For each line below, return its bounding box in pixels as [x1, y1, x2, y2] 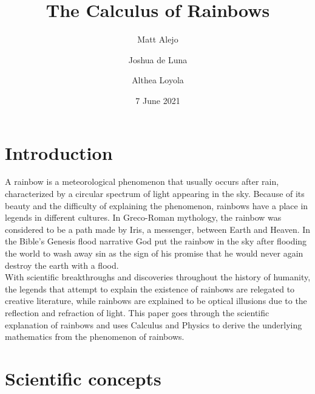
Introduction [5, 140, 113, 165]
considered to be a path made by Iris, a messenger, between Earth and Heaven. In [5, 223, 311, 235]
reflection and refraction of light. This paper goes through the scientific [5, 306, 269, 319]
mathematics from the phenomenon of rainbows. [5, 330, 185, 343]
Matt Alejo [137, 33, 178, 46]
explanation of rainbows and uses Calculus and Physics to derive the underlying [5, 318, 302, 331]
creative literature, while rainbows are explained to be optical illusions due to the [5, 294, 307, 307]
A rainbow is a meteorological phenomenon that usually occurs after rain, [5, 175, 279, 188]
